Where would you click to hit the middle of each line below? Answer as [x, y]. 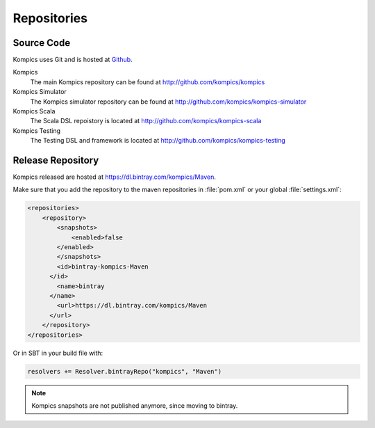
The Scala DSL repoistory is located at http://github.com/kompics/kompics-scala [146, 121]
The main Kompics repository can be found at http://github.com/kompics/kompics [148, 82]
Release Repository [56, 160]
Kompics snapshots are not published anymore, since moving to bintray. [135, 405]
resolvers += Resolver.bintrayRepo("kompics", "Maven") [125, 371]
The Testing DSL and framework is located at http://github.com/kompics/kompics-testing [158, 141]
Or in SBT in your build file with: [58, 353]
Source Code [42, 43]
